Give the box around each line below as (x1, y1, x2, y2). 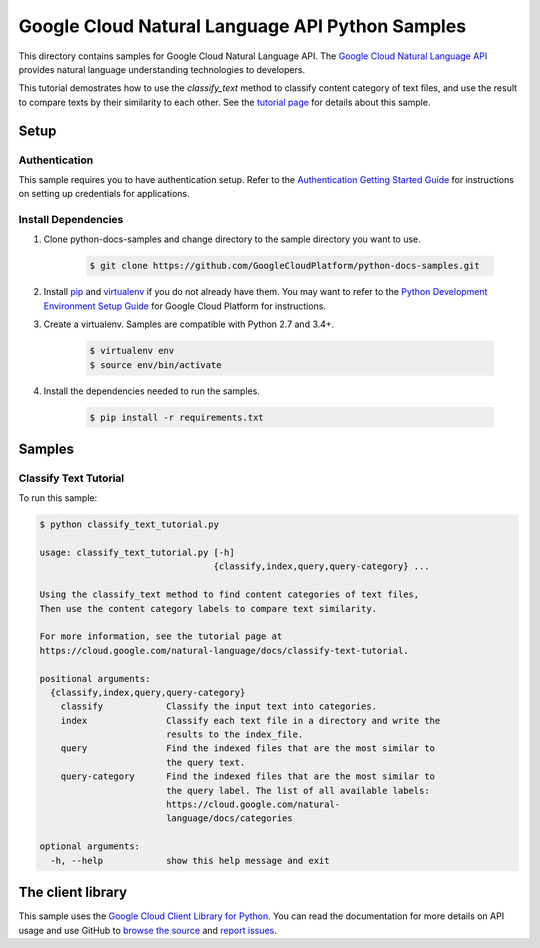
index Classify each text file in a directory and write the (60, 715, 441, 726)
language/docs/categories (165, 813, 294, 824)
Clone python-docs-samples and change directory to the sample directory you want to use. (43, 233, 422, 245)
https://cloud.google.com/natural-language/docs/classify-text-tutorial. (39, 645, 409, 656)
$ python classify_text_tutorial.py (39, 519, 220, 530)
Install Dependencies (18, 213, 124, 227)
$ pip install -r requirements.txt (89, 411, 264, 423)
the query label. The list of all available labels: (165, 785, 430, 796)
